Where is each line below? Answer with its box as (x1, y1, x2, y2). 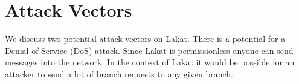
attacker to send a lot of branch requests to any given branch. (5, 67, 233, 80)
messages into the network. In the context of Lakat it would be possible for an (5, 56, 295, 68)
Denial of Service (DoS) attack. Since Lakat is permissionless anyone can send (5, 44, 294, 56)
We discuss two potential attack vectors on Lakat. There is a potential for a (5, 32, 286, 45)
